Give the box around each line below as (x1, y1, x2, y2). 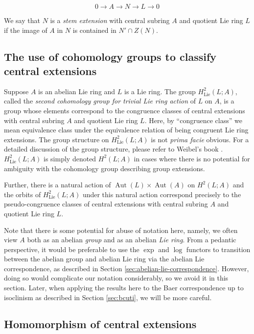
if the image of (4, 25, 47, 35)
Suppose (4, 86, 29, 96)
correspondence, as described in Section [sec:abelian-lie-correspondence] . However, (4, 263, 249, 273)
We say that (4, 15, 40, 25)
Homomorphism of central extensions (4, 316, 197, 331)
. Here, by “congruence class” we (144, 115, 242, 125)
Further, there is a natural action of (4, 180, 111, 190)
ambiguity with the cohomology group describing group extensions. (4, 163, 205, 173)
